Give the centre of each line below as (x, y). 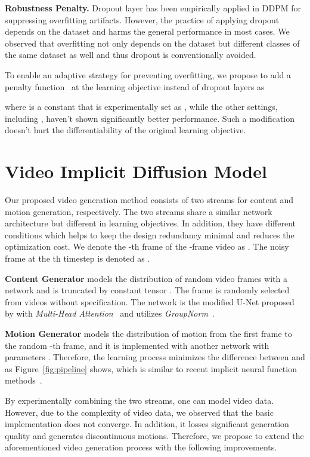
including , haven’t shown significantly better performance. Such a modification (150, 118)
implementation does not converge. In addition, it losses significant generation (147, 424)
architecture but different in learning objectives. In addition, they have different (150, 223)
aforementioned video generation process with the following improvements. (141, 447)
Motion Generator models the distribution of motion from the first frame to (148, 333)
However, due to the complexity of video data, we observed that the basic (139, 412)
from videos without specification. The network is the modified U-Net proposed (150, 301)
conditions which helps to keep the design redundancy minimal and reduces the (150, 234)
